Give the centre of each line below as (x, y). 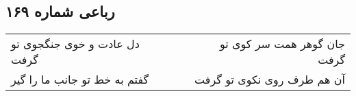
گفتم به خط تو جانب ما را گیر (80, 80)
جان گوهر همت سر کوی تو (282, 44)
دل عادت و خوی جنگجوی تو (75, 44)
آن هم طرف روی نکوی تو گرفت (270, 80)
